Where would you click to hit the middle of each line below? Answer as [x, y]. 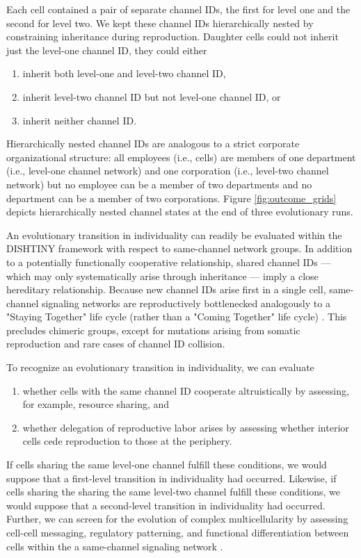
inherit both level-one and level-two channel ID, [124, 73]
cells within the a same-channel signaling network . [115, 546]
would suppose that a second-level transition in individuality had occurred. [166, 505]
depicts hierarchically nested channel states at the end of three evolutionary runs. [180, 212]
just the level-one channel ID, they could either [107, 50]
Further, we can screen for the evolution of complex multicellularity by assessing [177, 519]
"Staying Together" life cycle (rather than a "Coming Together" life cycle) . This [177, 317]
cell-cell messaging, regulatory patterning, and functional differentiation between [178, 532]
